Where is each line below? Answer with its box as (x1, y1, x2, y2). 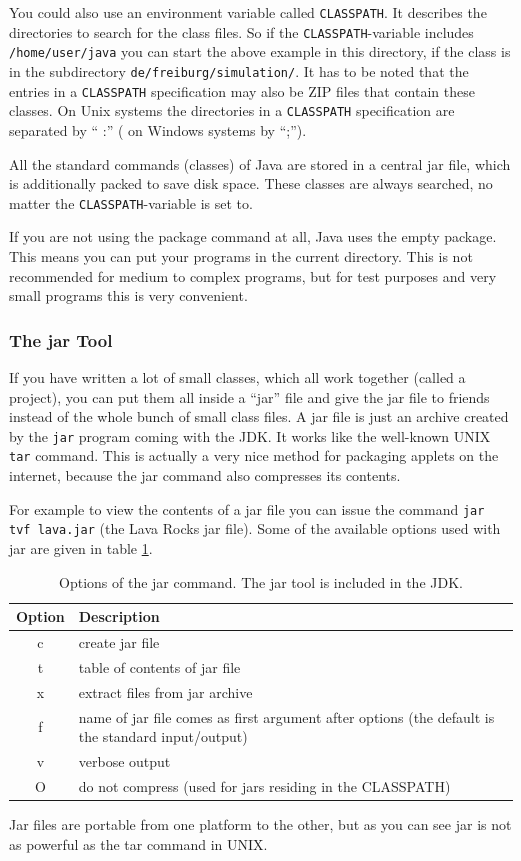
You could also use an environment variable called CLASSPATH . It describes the (9, 2, 487, 22)
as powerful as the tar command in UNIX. (9, 833, 268, 854)
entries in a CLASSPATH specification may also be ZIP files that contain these (9, 80, 475, 101)
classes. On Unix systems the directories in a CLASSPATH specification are (9, 100, 455, 121)
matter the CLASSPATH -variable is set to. (9, 192, 253, 213)
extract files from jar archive (78, 681, 253, 702)
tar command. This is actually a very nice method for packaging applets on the (9, 445, 499, 466)
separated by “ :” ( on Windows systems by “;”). (9, 119, 307, 140)
